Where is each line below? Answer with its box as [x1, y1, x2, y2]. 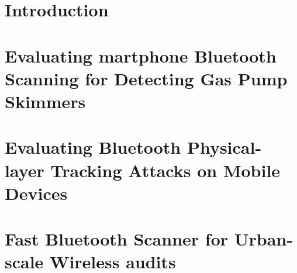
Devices [5, 181, 68, 205]
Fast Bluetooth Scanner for [5, 227, 229, 251]
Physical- [187, 135, 262, 159]
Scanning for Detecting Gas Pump [5, 66, 288, 90]
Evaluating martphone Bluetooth [5, 43, 277, 67]
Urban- [234, 227, 293, 251]
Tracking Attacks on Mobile [50, 158, 281, 182]
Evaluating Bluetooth [5, 135, 181, 159]
